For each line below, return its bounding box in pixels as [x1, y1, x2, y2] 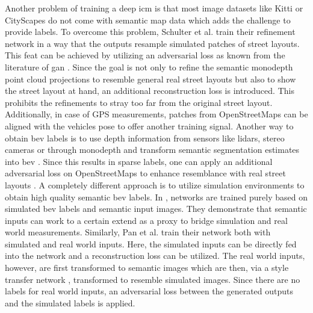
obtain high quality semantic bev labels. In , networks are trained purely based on [5, 190, 308, 203]
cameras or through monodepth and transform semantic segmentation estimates [5, 143, 300, 156]
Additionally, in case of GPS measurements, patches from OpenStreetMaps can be [5, 108, 308, 120]
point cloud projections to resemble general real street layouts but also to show [5, 72, 296, 85]
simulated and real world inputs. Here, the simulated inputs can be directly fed [5, 237, 297, 250]
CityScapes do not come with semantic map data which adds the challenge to [5, 13, 291, 26]
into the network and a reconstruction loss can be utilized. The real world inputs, [5, 249, 305, 262]
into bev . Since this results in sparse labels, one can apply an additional [5, 155, 273, 167]
